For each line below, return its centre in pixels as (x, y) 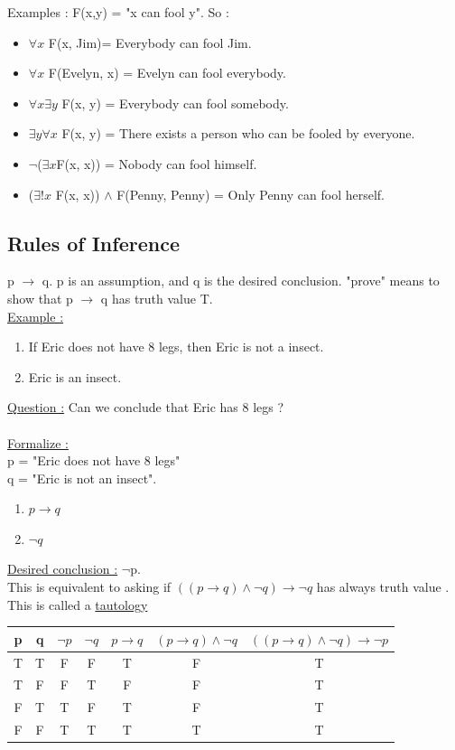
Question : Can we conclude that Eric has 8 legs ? (146, 407)
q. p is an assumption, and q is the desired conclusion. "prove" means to (241, 281)
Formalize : (38, 442)
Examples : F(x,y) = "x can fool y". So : (118, 12)
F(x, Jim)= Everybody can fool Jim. (150, 42)
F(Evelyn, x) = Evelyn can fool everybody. (167, 73)
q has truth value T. (157, 298)
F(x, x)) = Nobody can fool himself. (157, 163)
